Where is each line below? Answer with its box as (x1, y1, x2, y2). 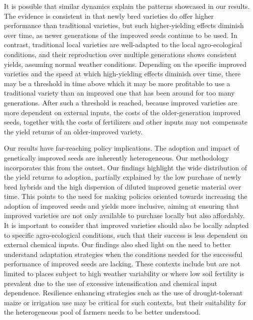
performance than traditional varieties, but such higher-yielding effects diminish (4, 20, 244, 31)
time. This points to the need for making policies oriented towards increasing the (4, 191, 248, 201)
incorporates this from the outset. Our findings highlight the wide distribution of (4, 162, 247, 172)
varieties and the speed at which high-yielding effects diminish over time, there (4, 68, 241, 79)
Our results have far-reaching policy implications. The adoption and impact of (4, 143, 239, 153)
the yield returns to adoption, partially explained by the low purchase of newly (4, 172, 241, 182)
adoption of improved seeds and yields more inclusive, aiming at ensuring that (4, 200, 239, 211)
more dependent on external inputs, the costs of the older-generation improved (4, 107, 241, 117)
